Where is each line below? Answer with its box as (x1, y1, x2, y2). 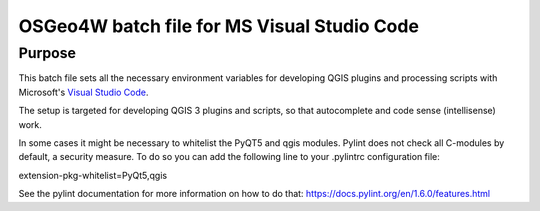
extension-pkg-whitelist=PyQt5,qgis (18, 169, 168, 181)
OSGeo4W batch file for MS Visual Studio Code (18, 15, 420, 37)
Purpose (18, 44, 77, 62)
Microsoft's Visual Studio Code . (18, 86, 149, 98)
